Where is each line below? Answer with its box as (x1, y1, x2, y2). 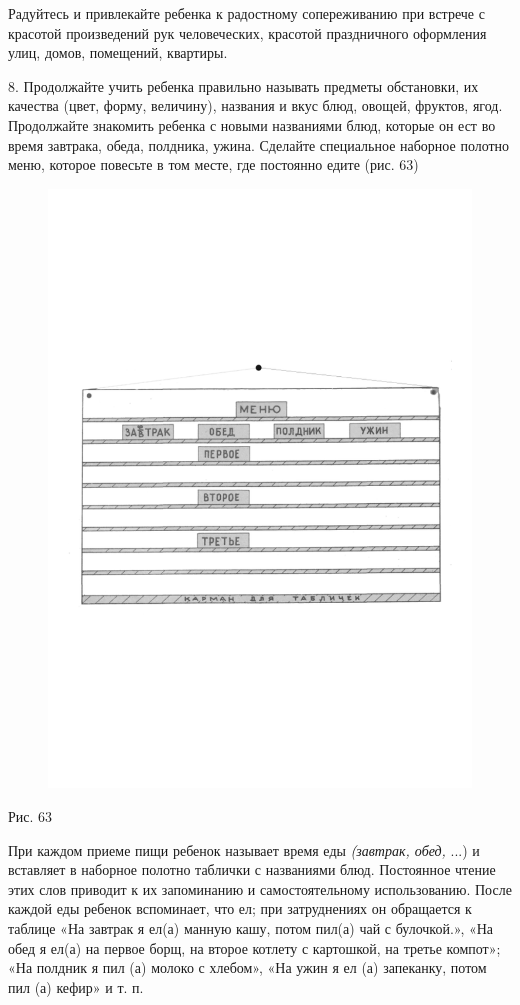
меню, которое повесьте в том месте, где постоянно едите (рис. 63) (8, 154, 419, 175)
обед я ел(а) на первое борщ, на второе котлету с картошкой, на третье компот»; (8, 937, 501, 958)
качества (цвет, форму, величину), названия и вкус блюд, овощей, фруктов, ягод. (8, 95, 503, 116)
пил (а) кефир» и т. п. (8, 976, 144, 997)
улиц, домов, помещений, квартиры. (8, 42, 228, 63)
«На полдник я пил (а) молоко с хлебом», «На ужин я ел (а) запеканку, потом (8, 957, 487, 978)
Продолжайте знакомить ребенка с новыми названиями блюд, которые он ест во (8, 114, 496, 135)
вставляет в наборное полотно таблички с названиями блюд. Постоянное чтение (8, 859, 496, 880)
